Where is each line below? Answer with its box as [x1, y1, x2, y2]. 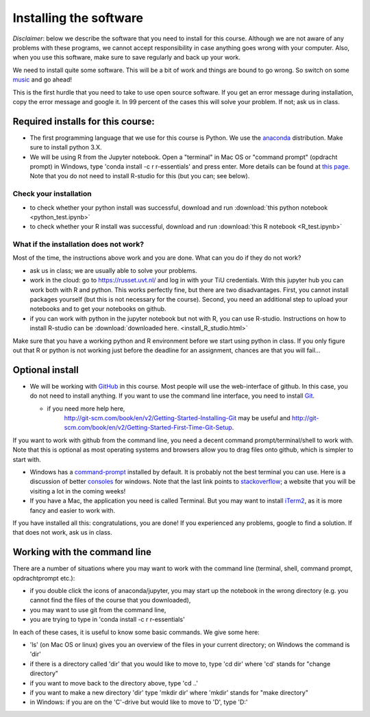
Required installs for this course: [12, 115, 156, 127]
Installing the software [12, 10, 144, 25]
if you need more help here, [47, 404, 125, 413]
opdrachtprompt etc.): [12, 574, 75, 582]
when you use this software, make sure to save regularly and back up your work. [12, 53, 241, 62]
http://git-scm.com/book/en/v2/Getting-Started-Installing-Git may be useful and [64, 414, 291, 422]
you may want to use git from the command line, [29, 605, 166, 613]
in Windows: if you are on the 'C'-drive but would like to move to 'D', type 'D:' [29, 698, 248, 706]
